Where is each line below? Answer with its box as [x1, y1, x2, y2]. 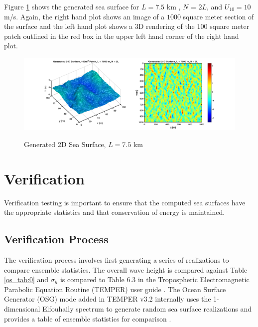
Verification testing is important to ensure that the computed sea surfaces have [4, 197, 246, 207]
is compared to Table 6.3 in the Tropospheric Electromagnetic [60, 274, 250, 285]
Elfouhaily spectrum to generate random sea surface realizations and [42, 303, 252, 314]
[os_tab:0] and [4, 274, 49, 285]
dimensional [4, 303, 40, 314]
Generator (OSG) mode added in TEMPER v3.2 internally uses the [4, 294, 211, 304]
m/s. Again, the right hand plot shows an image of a [4, 11, 165, 21]
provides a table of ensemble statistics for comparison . [4, 313, 171, 324]
